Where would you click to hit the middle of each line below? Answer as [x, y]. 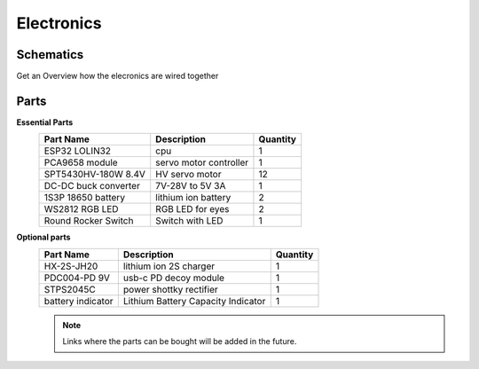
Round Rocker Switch [89, 221]
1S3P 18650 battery [85, 198]
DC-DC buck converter [92, 186]
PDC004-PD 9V [77, 278]
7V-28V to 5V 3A [191, 186]
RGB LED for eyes [192, 209]
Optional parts [43, 237]
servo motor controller [202, 162]
